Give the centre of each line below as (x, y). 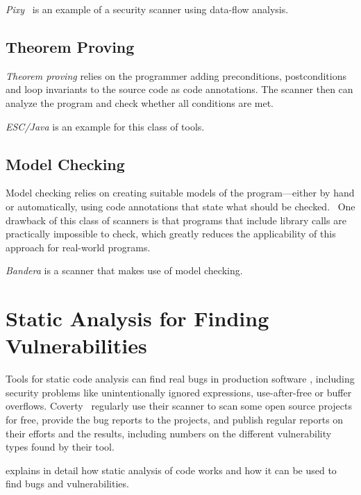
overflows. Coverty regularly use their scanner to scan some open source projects (179, 406)
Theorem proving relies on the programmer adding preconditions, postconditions (176, 75)
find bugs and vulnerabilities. (67, 484)
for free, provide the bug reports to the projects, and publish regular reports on (175, 420)
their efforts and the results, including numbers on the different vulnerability (169, 433)
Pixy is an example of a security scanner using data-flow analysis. (147, 9)
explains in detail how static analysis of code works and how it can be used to (171, 470)
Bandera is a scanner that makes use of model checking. (124, 270)
